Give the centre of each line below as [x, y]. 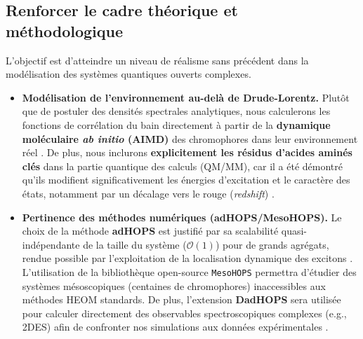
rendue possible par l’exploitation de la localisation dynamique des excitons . [187, 258]
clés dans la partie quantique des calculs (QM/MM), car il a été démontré [182, 166]
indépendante [51, 244]
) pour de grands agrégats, [272, 244]
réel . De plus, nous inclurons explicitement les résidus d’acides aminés [187, 152]
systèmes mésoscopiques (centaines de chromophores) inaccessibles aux [174, 285]
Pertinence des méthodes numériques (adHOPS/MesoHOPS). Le [182, 217]
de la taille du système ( [135, 244]
